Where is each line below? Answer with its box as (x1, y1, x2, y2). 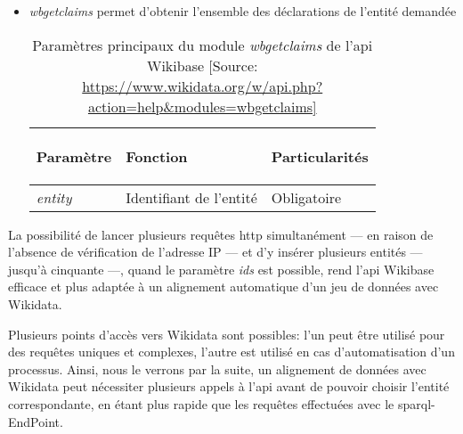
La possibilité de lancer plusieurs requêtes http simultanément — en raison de (8, 225, 434, 243)
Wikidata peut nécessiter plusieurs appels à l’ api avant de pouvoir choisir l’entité (8, 377, 450, 396)
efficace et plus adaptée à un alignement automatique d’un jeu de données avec (8, 277, 439, 296)
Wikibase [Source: (146, 54, 258, 76)
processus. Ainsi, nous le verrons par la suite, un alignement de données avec (8, 359, 426, 378)
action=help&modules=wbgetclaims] (87, 95, 317, 117)
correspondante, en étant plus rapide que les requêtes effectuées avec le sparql (8, 394, 432, 413)
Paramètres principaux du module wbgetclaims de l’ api (32, 34, 373, 55)
